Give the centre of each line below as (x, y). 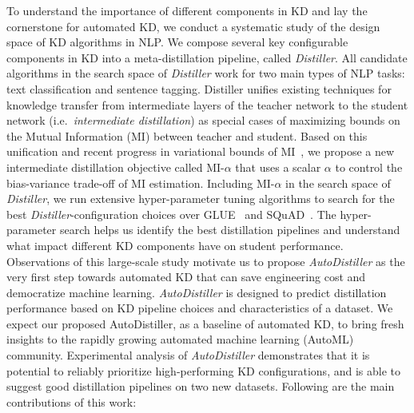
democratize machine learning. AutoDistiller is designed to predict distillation (197, 292)
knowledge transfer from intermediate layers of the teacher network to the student (207, 104)
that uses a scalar (278, 167)
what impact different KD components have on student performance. (175, 245)
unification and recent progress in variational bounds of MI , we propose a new (201, 151)
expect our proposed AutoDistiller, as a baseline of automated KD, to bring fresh (205, 323)
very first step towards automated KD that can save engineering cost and (186, 277)
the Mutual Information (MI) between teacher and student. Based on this (187, 135)
